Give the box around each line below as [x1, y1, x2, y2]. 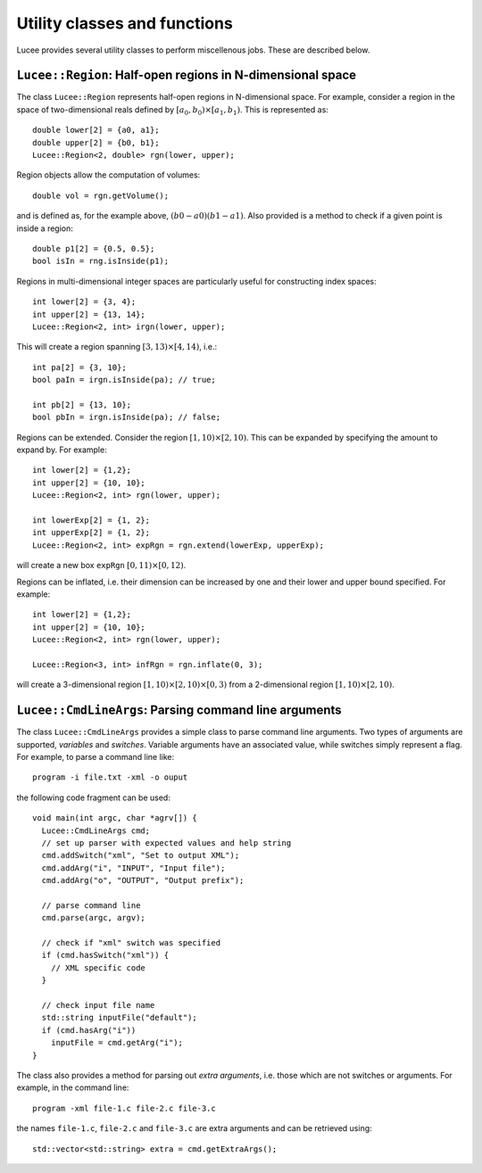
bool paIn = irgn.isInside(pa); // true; [32, 375, 216, 385]
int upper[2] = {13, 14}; [32, 309, 146, 319]
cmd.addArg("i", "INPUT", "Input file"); [41, 863, 226, 873]
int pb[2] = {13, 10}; [32, 400, 132, 409]
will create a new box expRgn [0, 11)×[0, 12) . [16, 560, 187, 571]
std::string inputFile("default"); [41, 1012, 198, 1023]
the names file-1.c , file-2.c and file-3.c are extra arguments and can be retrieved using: [16, 1123, 372, 1134]
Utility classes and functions [16, 13, 234, 33]
